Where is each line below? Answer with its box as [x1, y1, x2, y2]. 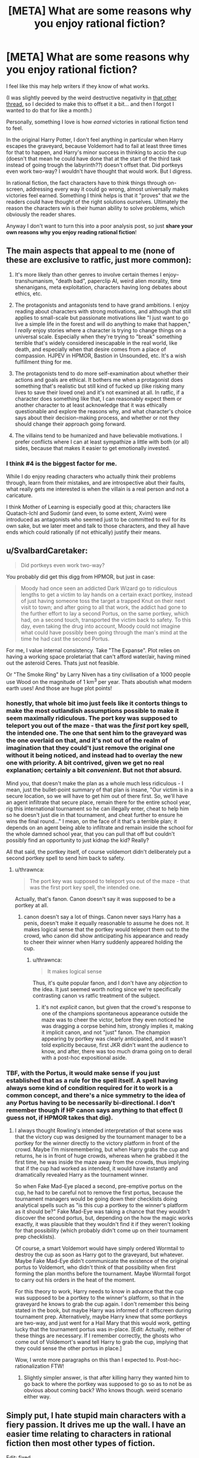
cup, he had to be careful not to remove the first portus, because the [14, 1189, 183, 1196]
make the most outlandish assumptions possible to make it [6, 706, 179, 715]
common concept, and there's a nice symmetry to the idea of [6, 1091, 186, 1099]
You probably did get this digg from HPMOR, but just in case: [6, 573, 156, 580]
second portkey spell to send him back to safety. [6, 854, 125, 862]
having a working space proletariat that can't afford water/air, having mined [6, 653, 191, 660]
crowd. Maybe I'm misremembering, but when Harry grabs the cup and [14, 1146, 189, 1153]
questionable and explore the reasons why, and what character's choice [14, 407, 192, 414]
